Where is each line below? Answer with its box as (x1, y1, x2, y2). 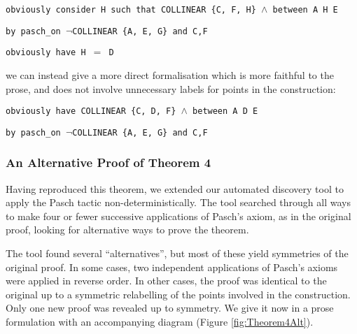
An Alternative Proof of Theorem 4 (6, 154, 211, 171)
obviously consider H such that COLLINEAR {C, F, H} (6, 5, 256, 15)
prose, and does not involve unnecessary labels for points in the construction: (6, 81, 336, 96)
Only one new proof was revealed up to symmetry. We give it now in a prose (6, 300, 334, 315)
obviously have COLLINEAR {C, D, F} (6, 106, 176, 117)
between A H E (272, 5, 338, 15)
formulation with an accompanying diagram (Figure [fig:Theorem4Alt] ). (6, 314, 314, 329)
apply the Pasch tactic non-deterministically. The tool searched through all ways (6, 195, 351, 210)
